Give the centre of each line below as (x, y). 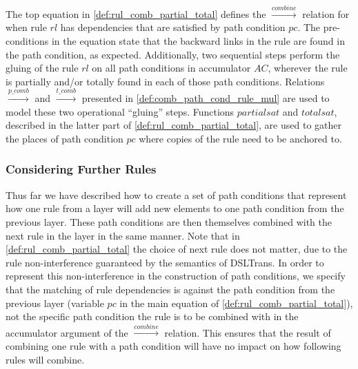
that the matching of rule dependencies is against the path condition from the (170, 289)
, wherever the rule (308, 68)
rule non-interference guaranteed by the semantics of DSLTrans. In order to (165, 262)
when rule (26, 27)
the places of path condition (64, 138)
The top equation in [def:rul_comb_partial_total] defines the (136, 13)
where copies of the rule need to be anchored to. (240, 138)
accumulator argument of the (67, 332)
